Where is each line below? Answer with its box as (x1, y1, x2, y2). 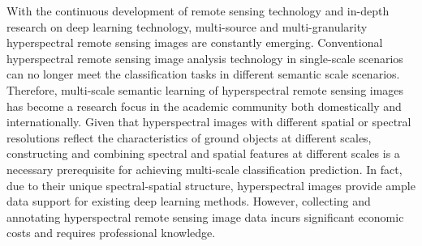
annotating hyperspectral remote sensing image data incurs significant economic (6, 208, 404, 225)
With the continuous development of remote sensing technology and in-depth (6, 2, 390, 19)
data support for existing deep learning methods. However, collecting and (6, 193, 371, 210)
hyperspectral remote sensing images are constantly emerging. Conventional (6, 34, 383, 51)
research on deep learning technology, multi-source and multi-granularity (6, 18, 368, 35)
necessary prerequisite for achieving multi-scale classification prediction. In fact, (6, 160, 403, 177)
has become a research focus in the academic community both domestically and (6, 97, 402, 114)
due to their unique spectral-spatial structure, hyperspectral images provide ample (6, 176, 416, 193)
